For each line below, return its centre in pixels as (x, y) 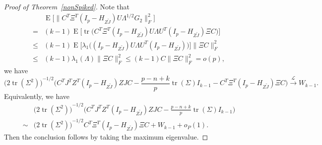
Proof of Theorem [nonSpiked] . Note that (67, 6)
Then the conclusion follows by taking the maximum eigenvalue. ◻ (106, 137)
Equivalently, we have (37, 96)
